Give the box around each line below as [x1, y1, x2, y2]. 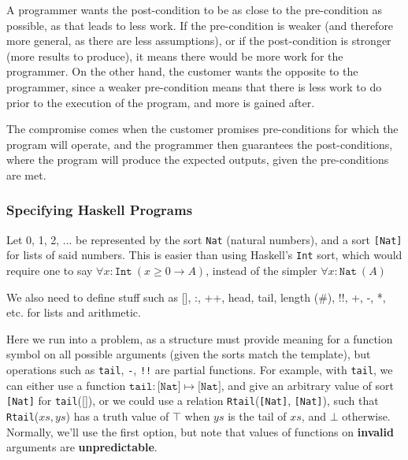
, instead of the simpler [206, 262, 317, 279]
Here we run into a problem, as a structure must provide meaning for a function [6, 330, 393, 347]
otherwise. [342, 407, 391, 424]
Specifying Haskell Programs [6, 200, 193, 220]
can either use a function [6, 377, 126, 393]
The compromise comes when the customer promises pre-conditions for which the [6, 121, 399, 137]
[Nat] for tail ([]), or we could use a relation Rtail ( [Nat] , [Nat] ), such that [6, 392, 379, 409]
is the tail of [228, 407, 287, 424]
